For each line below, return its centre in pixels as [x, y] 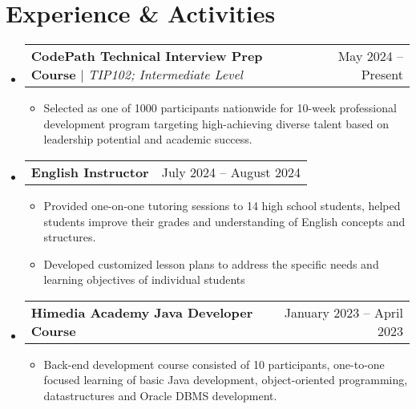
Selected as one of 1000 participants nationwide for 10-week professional [220, 108]
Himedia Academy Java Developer [142, 312]
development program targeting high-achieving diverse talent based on [216, 123]
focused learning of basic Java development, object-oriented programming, [226, 380]
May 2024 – [370, 56]
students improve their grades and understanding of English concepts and [224, 221]
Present [382, 75]
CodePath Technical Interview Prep [147, 56]
